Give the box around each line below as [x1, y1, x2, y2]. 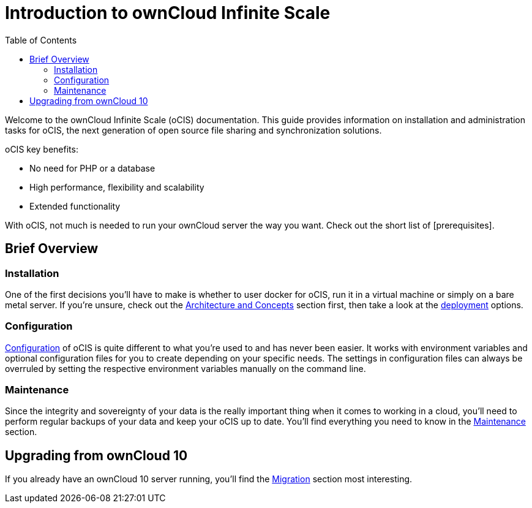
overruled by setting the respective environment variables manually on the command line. [5, 363, 366, 374]
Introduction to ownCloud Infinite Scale [5, 2, 331, 23]
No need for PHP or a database [29, 162, 155, 173]
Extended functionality [29, 200, 121, 211]
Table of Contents [5, 34, 77, 45]
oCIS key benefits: [5, 143, 78, 154]
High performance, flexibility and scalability [29, 181, 204, 192]
